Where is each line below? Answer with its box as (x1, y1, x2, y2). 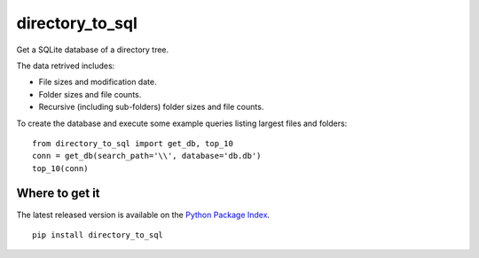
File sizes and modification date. (38, 76, 157, 88)
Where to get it (16, 186, 101, 201)
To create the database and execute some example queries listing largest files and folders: (16, 118, 348, 129)
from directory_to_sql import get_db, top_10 (32, 138, 234, 148)
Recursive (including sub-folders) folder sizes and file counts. (38, 102, 264, 113)
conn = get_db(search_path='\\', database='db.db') (32, 151, 262, 161)
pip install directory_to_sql (32, 230, 164, 239)
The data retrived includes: (16, 60, 115, 71)
